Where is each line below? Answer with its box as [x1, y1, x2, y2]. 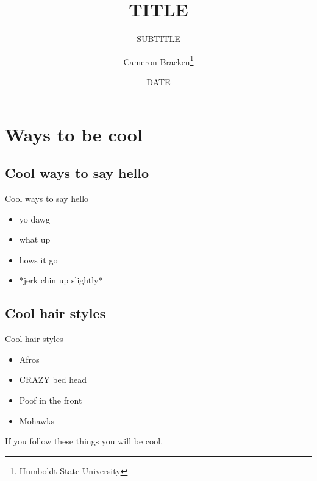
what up [19, 233, 51, 246]
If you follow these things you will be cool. [5, 435, 163, 447]
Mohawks [19, 414, 55, 427]
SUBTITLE [137, 32, 180, 45]
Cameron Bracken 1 [123, 53, 194, 68]
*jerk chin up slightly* [19, 274, 103, 287]
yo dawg [19, 212, 50, 225]
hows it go [19, 253, 58, 266]
